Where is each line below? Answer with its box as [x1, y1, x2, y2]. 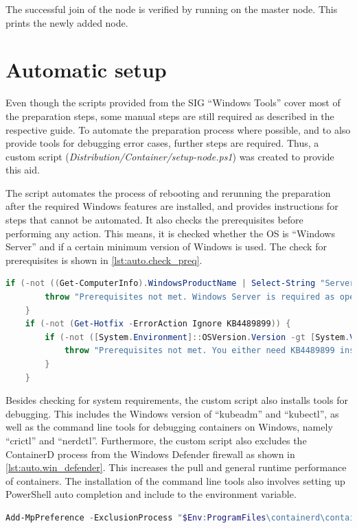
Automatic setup [5, 56, 167, 84]
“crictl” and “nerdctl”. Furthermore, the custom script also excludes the [5, 433, 307, 447]
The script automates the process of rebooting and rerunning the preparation [5, 185, 331, 200]
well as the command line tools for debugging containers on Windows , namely [5, 420, 333, 434]
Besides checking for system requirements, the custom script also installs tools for [5, 393, 348, 407]
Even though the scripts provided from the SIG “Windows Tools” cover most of [5, 95, 341, 110]
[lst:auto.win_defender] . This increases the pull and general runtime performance [5, 460, 347, 475]
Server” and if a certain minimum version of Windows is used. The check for [5, 239, 327, 254]
